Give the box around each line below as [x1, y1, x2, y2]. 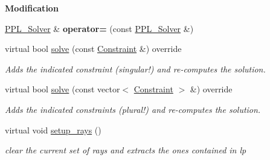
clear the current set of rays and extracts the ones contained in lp [5, 144, 246, 156]
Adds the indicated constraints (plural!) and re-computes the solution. [5, 103, 261, 115]
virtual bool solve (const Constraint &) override [5, 42, 182, 55]
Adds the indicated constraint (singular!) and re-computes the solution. [5, 62, 266, 75]
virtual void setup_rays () [5, 123, 101, 136]
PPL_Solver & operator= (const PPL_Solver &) [5, 22, 194, 34]
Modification [5, 2, 59, 14]
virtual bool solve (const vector [5, 83, 120, 95]
